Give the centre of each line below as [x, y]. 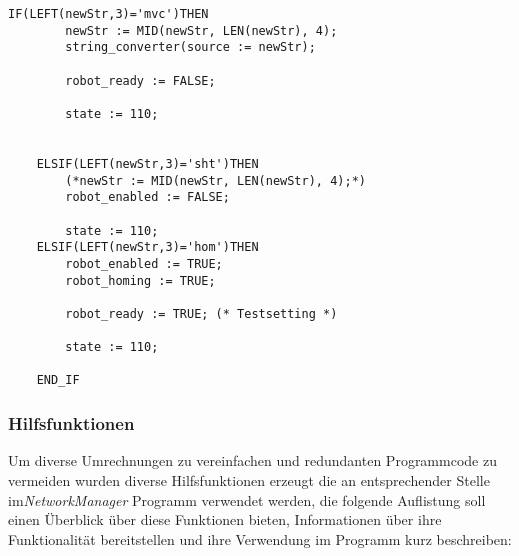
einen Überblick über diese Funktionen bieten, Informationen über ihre [225, 519]
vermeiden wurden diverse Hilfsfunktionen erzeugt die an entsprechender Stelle [249, 479]
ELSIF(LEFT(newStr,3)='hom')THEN [147, 247]
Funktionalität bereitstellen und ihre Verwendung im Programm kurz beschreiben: [260, 538]
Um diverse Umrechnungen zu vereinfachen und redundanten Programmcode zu [252, 460]
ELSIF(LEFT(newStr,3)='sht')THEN [147, 163]
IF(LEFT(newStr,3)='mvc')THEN [108, 14]
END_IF [58, 380]
